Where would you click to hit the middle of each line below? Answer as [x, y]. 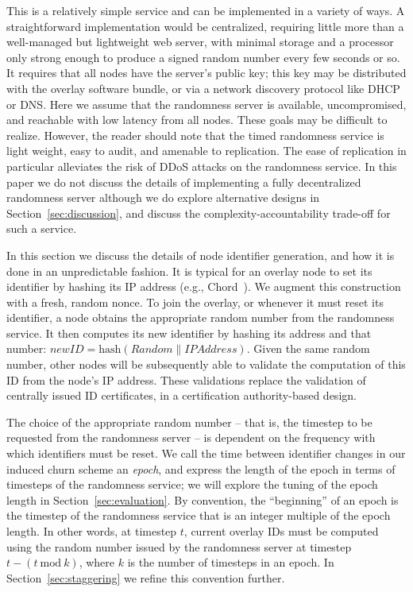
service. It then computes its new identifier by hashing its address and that [189, 333]
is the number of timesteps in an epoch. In [231, 562]
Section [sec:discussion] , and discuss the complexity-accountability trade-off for [199, 213]
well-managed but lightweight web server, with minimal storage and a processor [200, 42]
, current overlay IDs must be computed [281, 531]
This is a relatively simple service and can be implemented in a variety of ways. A [206, 10]
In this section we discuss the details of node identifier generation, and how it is [201, 255]
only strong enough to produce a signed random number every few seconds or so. [203, 57]
